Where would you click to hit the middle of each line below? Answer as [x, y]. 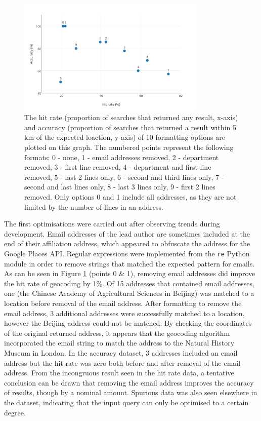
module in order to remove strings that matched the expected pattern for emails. [129, 263]
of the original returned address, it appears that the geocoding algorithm [117, 333]
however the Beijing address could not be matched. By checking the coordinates [128, 323]
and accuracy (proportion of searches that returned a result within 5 [130, 127]
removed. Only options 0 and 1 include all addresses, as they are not [130, 197]
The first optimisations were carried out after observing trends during [112, 224]
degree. [15, 412]
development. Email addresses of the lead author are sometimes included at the [127, 233]
